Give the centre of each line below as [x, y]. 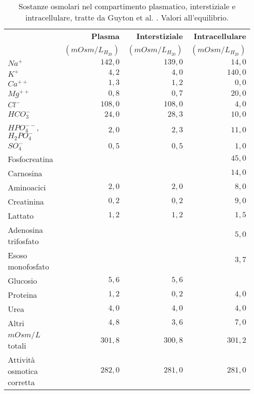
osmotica [23, 371]
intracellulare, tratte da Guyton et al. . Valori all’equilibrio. [127, 17]
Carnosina [25, 173]
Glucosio [22, 280]
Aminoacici [27, 187]
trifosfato [23, 241]
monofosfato [29, 266]
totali [17, 345]
